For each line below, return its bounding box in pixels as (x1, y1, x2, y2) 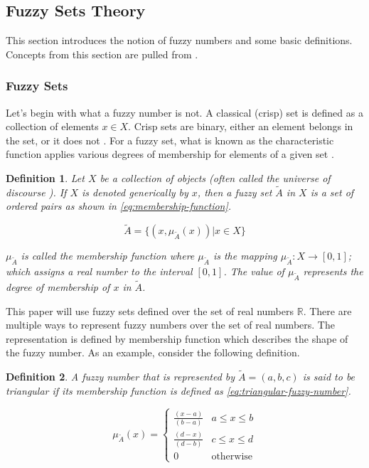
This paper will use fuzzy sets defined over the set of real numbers (6, 303, 294, 318)
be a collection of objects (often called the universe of (100, 170, 331, 185)
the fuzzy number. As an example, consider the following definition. (6, 345, 300, 360)
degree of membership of (6, 279, 110, 294)
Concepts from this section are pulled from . (6, 46, 198, 61)
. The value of (223, 263, 284, 278)
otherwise (211, 451, 253, 462)
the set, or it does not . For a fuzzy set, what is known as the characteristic (6, 132, 334, 147)
